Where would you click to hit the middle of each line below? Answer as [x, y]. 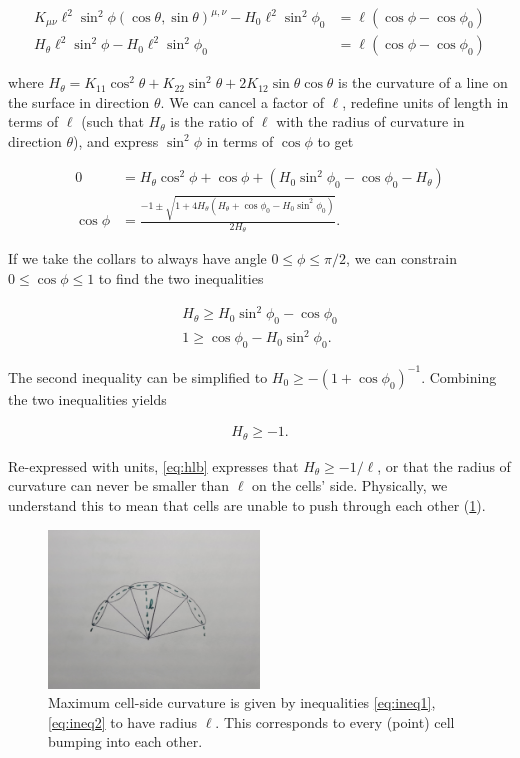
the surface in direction [79, 101]
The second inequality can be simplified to [138, 376]
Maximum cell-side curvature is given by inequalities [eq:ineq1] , [242, 702]
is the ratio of [212, 121]
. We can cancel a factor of [242, 101]
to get [335, 140]
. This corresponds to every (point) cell [335, 721]
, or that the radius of [444, 465]
